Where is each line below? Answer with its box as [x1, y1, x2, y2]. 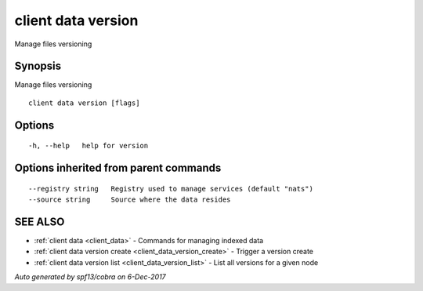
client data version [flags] [28, 98, 140, 107]
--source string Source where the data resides [28, 195, 231, 204]
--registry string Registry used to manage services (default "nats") [28, 184, 313, 193]
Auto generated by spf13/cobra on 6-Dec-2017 [14, 272, 166, 282]
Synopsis [14, 60, 62, 73]
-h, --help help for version [28, 141, 149, 151]
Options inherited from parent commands [14, 162, 222, 175]
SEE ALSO [14, 215, 65, 228]
